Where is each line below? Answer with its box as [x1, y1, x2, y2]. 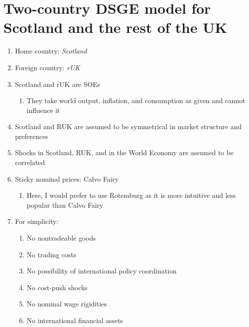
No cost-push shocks [26, 282, 88, 292]
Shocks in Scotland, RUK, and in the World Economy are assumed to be [15, 147, 234, 158]
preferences [15, 131, 49, 141]
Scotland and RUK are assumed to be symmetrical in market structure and [15, 121, 242, 132]
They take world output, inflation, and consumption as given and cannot [26, 95, 246, 106]
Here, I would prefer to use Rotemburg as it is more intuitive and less [26, 190, 236, 200]
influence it [26, 105, 60, 115]
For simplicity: [15, 216, 59, 226]
